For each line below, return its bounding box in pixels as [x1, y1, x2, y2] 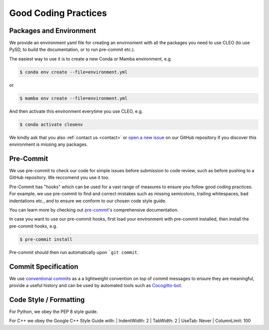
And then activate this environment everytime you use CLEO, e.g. [9, 108, 143, 114]
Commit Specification [9, 262, 78, 271]
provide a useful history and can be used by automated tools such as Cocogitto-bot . [9, 283, 182, 289]
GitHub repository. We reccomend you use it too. [9, 175, 110, 181]
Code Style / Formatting [9, 295, 85, 304]
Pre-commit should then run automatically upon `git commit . [9, 249, 139, 255]
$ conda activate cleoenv [19, 121, 83, 127]
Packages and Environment [9, 26, 97, 35]
